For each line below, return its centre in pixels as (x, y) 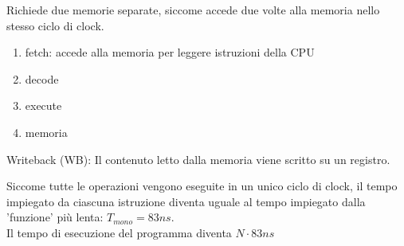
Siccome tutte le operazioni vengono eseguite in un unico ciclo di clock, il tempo (202, 186)
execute (43, 105)
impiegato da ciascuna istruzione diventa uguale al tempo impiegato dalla (186, 201)
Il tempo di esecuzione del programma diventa (119, 232)
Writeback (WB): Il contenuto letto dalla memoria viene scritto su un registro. (198, 159)
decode (42, 78)
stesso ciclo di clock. (55, 25)
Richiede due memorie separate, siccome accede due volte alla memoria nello (193, 10)
